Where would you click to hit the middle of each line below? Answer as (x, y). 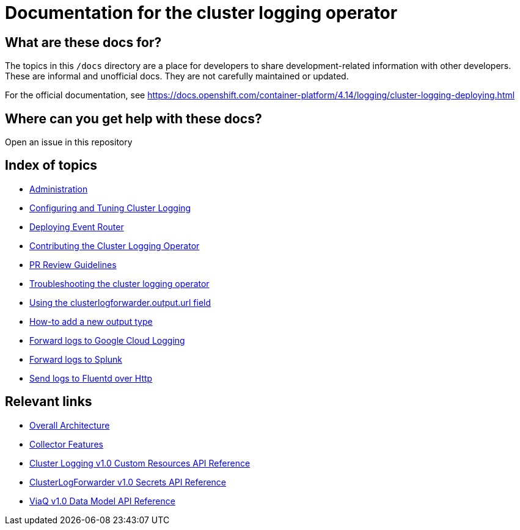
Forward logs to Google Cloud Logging (107, 340)
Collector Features (66, 444)
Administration (59, 189)
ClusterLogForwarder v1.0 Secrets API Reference (128, 482)
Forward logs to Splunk (76, 359)
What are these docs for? (83, 42)
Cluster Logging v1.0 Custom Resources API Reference (140, 463)
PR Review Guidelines (73, 264)
